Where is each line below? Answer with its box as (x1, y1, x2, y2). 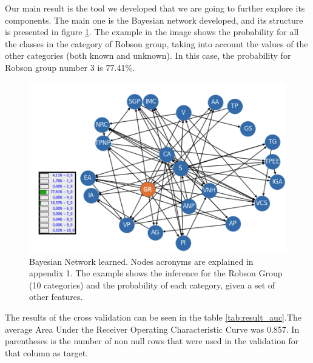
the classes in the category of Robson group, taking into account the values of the (5, 37, 308, 50)
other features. (29, 290, 83, 303)
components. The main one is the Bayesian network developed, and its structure (5, 13, 303, 26)
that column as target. (5, 346, 89, 359)
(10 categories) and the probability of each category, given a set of (29, 278, 275, 291)
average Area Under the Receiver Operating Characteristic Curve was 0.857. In (5, 322, 300, 335)
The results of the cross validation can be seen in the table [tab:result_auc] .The (5, 311, 302, 324)
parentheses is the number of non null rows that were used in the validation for (5, 335, 299, 347)
